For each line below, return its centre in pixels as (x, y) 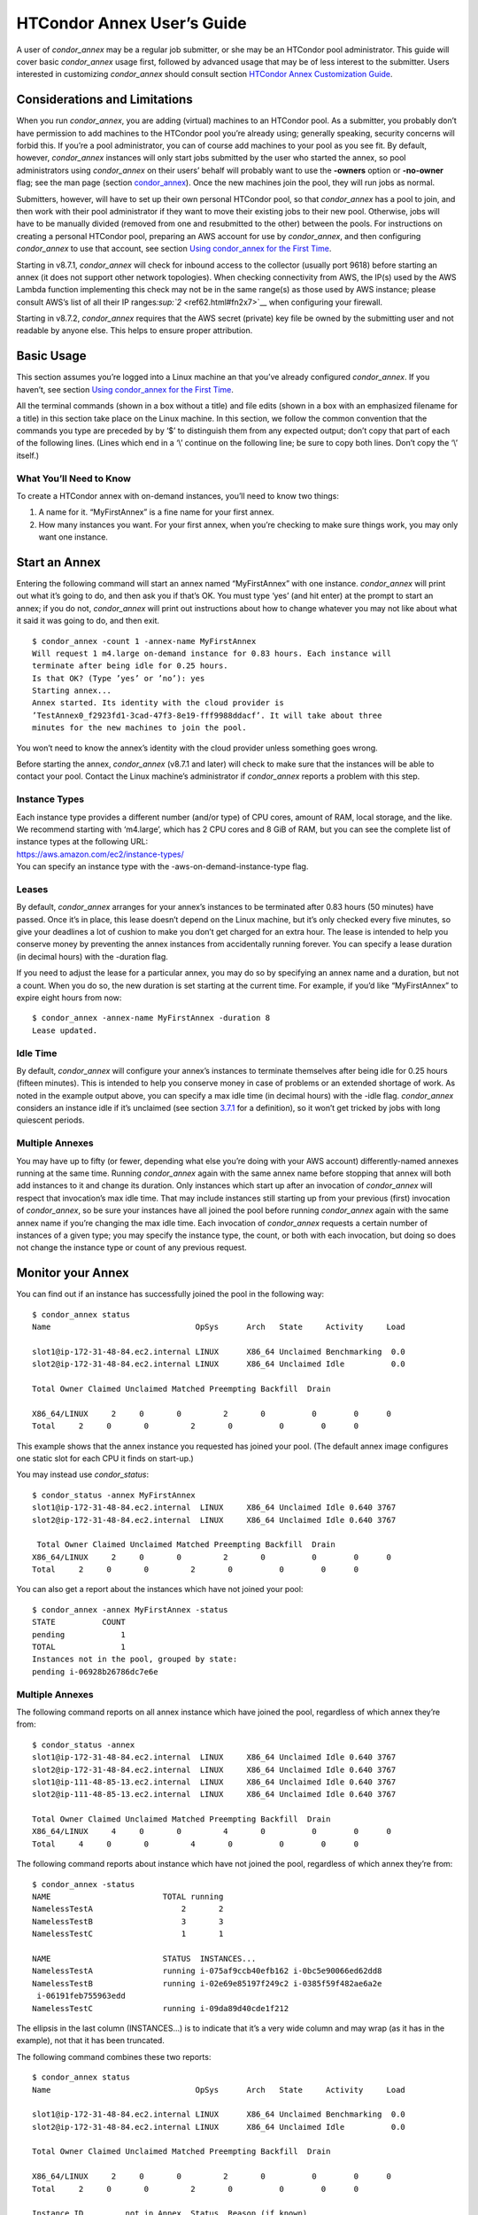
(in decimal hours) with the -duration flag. (92, 956)
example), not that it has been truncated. (91, 2040)
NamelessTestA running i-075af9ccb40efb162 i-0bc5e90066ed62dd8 (207, 1971)
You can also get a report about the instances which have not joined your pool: (160, 1589)
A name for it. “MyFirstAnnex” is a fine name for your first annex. (156, 512)
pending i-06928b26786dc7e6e (95, 1671)
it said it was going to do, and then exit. (88, 621)
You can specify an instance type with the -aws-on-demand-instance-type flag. (162, 867)
